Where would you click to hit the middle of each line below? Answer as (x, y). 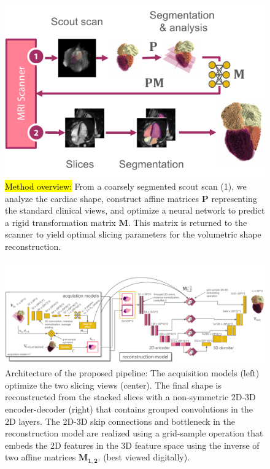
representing (234, 198)
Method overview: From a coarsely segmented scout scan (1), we (126, 186)
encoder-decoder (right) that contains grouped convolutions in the (129, 409)
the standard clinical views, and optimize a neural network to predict (135, 210)
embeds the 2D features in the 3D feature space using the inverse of (132, 445)
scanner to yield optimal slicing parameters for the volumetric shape (133, 234)
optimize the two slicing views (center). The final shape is (114, 385)
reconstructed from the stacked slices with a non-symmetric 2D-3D (130, 397)
